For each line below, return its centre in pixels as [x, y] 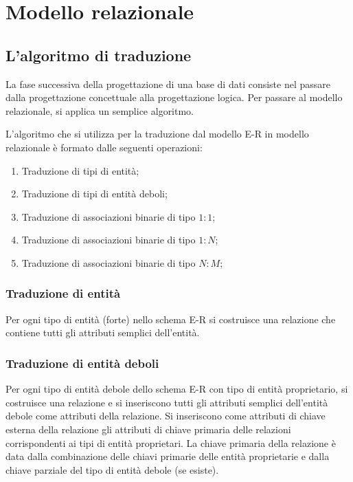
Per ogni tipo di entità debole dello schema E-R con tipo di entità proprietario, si [177, 389]
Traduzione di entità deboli [82, 363]
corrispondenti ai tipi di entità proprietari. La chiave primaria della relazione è [171, 442]
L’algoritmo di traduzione [99, 55]
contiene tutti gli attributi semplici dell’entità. [103, 332]
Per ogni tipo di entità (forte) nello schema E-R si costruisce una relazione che [171, 319]
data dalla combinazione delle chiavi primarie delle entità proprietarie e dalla [168, 456]
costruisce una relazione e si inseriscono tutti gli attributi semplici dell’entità [167, 402]
